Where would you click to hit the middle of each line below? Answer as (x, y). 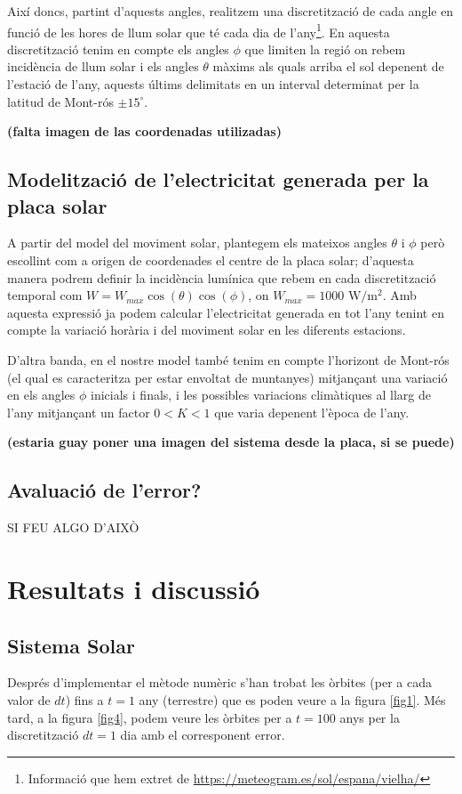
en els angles (41, 395)
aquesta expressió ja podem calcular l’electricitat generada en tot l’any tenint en (226, 312)
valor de (29, 699)
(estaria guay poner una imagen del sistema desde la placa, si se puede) (231, 442)
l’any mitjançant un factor (79, 412)
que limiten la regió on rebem (325, 49)
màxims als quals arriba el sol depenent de (328, 66)
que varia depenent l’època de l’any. (312, 412)
